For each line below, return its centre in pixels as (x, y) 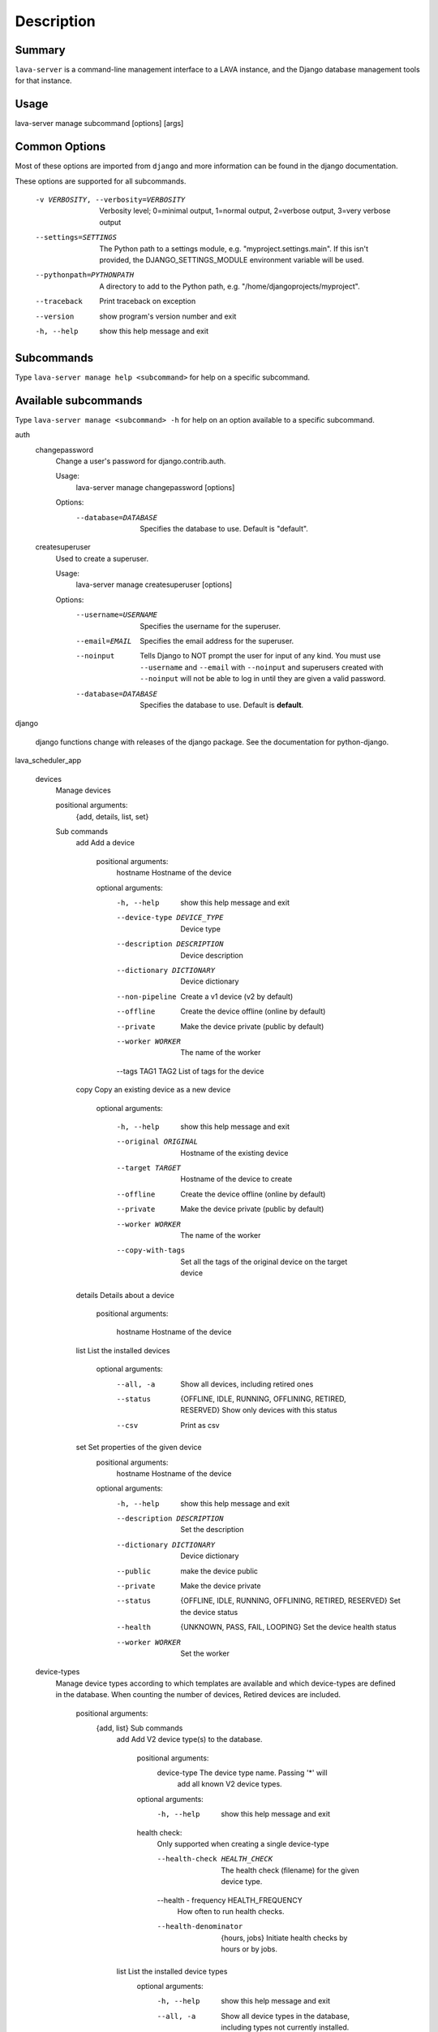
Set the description (212, 1530)
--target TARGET (149, 1168)
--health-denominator (200, 1927)
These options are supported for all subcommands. (101, 181)
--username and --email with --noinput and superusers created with (262, 667)
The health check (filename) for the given (290, 1870)
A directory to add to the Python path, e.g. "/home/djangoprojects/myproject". (230, 286)
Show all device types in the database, (286, 2016)
